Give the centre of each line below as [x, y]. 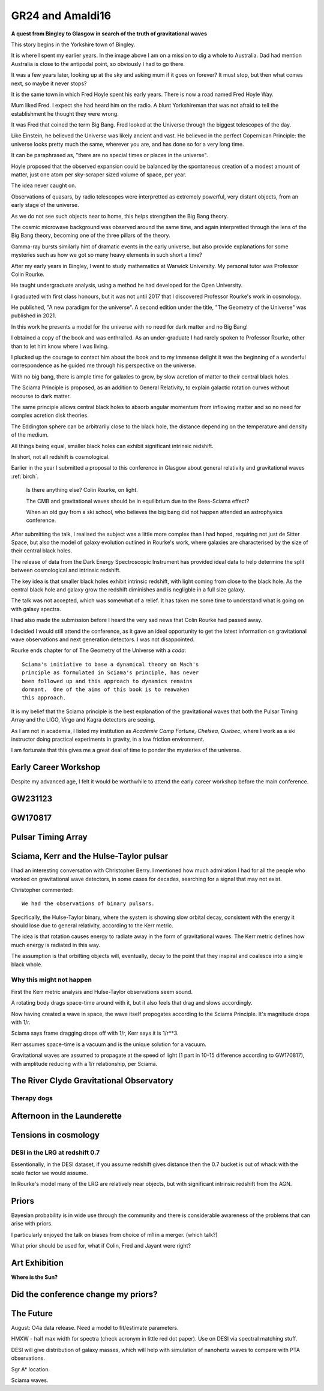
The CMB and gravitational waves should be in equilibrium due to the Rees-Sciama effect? [138, 501]
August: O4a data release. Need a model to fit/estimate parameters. [95, 1327]
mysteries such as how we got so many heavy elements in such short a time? [106, 255]
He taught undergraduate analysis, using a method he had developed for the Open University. [127, 286]
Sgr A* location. [31, 1369]
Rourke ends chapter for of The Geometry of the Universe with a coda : [99, 650]
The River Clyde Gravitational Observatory [92, 1081]
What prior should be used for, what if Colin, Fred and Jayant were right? [101, 1246]
